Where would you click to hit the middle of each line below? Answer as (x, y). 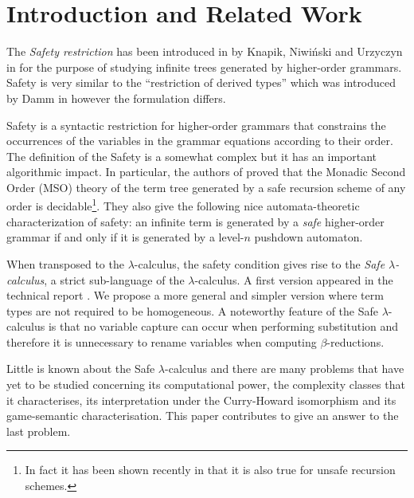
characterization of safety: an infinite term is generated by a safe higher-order (195, 221)
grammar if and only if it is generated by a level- (125, 237)
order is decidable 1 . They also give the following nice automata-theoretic (183, 205)
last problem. (39, 431)
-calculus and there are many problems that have (285, 369)
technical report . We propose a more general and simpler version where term (195, 295)
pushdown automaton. (309, 237)
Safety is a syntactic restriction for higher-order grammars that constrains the (196, 125)
